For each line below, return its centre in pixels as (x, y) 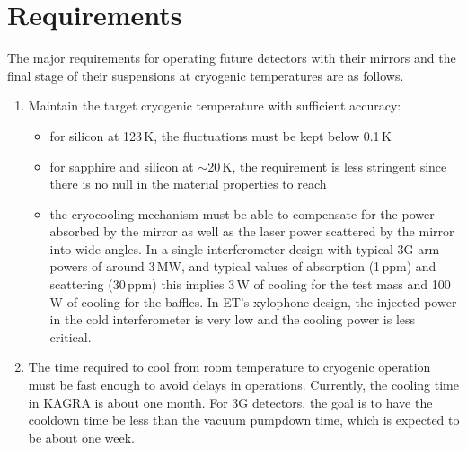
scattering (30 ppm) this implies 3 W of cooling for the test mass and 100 (250, 284)
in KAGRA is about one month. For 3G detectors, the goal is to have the (230, 402)
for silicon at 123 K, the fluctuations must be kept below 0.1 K (220, 135)
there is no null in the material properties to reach (188, 184)
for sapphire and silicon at (122, 166)
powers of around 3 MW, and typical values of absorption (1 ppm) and (243, 266)
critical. (70, 336)
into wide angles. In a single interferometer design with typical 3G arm (245, 248)
